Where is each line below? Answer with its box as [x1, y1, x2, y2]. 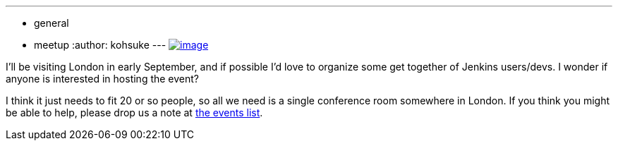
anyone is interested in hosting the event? [6, 73, 200, 85]
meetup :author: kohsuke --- [34, 39, 166, 51]
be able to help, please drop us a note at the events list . [6, 107, 263, 118]
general [34, 17, 69, 29]
